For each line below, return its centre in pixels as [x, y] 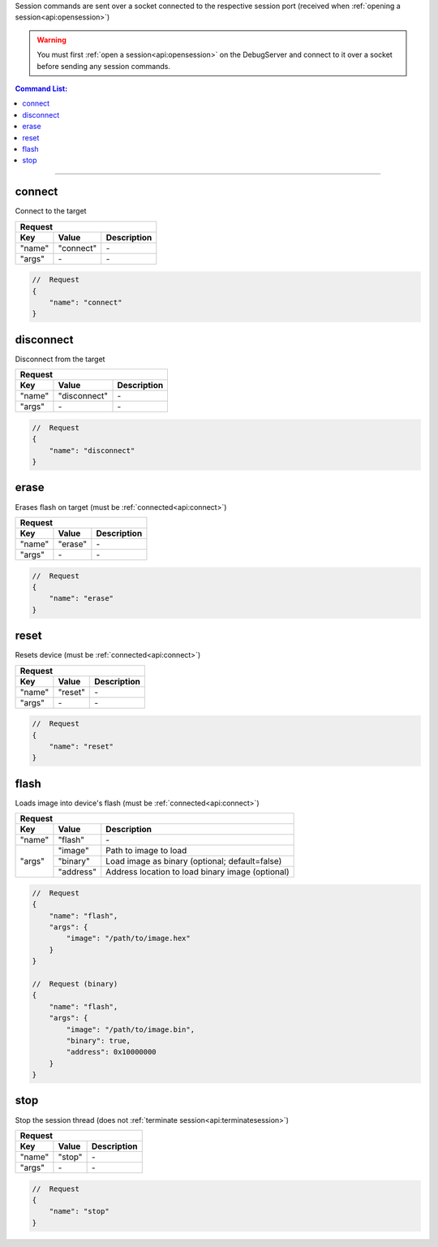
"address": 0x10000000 [112, 1052]
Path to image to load [146, 851]
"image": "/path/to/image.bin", [130, 1029]
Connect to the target [51, 211]
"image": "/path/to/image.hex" [128, 938]
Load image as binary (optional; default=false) [194, 861]
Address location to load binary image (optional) [198, 872]
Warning [52, 40]
